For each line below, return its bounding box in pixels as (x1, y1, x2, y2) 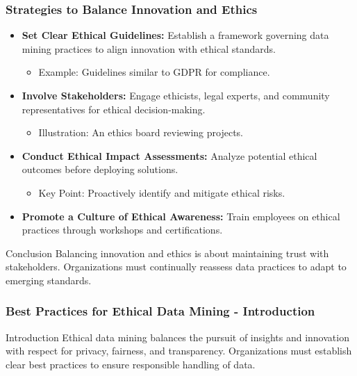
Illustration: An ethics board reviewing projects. (38, 125, 244, 140)
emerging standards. (6, 272, 92, 287)
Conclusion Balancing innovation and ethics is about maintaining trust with (6, 245, 329, 260)
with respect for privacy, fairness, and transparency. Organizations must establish (6, 343, 352, 358)
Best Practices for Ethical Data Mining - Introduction (6, 302, 315, 320)
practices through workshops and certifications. (22, 222, 223, 237)
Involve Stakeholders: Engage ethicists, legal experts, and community (22, 88, 330, 102)
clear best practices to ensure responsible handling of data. (6, 357, 256, 371)
